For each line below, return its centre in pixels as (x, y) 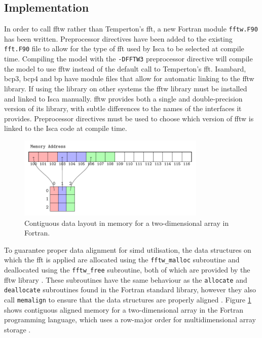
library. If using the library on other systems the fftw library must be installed (126, 88)
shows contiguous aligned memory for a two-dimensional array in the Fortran (124, 309)
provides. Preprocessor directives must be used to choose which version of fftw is (129, 118)
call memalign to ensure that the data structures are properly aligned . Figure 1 (128, 300)
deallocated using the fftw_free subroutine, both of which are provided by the (127, 270)
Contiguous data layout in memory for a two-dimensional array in (127, 223)
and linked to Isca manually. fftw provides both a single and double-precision (123, 98)
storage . (17, 329)
